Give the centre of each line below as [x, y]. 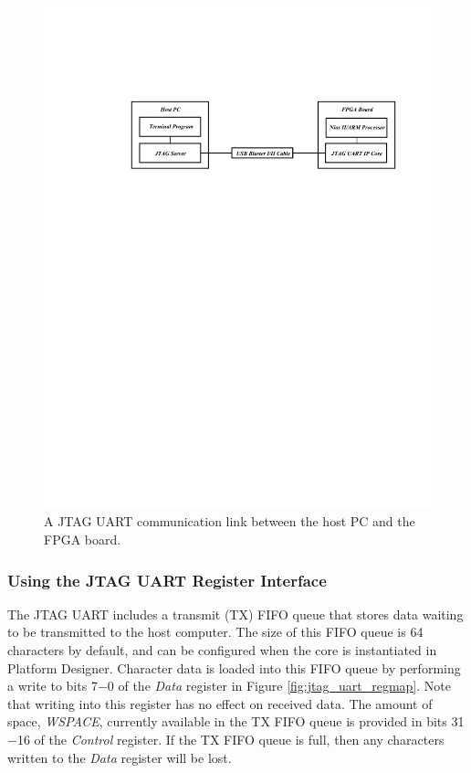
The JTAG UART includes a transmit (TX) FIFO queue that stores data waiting [235, 614]
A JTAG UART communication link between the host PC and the [230, 521]
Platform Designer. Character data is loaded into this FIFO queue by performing [234, 667]
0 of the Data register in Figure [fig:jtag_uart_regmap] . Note [279, 686]
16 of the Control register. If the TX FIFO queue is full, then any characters [230, 740]
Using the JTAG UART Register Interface [167, 580]
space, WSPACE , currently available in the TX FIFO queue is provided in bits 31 [236, 721]
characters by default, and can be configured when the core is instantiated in [222, 650]
